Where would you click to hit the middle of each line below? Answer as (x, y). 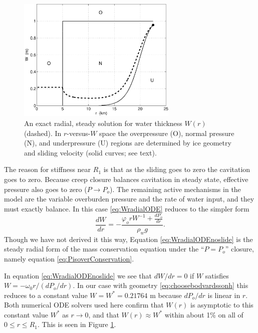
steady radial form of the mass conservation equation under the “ (104, 249)
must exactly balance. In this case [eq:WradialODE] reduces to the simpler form (127, 208)
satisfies (217, 275)
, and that (104, 314)
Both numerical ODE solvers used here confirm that (84, 305)
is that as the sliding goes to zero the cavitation (177, 169)
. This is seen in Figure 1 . (77, 324)
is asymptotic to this (222, 305)
